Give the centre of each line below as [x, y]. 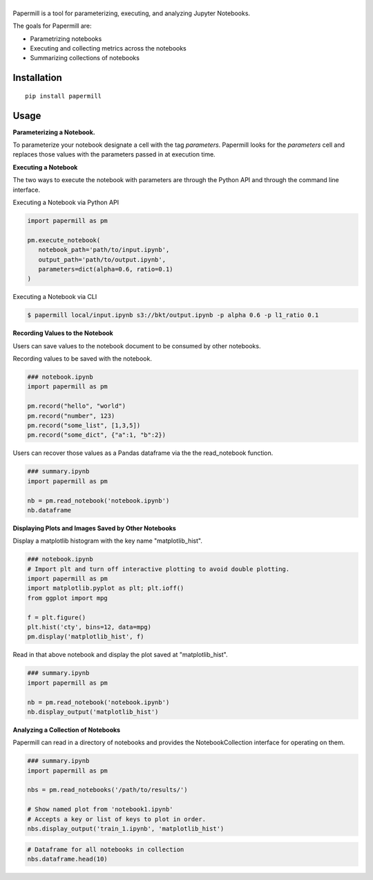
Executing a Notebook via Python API [66, 202]
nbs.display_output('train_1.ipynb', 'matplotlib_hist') [126, 828]
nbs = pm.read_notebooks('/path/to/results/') [107, 790]
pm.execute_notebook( [64, 240]
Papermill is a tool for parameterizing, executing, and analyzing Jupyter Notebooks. [132, 13]
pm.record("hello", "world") [77, 406]
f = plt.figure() [57, 617]
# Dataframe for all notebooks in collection [106, 849]
